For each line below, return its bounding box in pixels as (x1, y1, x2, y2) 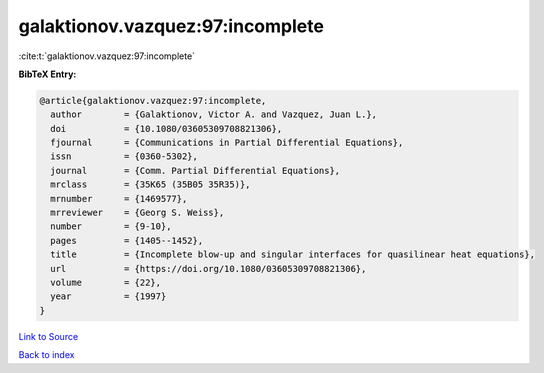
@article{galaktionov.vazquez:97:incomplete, (39, 95, 267, 106)
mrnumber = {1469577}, (50, 193, 188, 204)
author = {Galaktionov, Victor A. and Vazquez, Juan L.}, (50, 109, 378, 120)
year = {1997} (50, 291, 167, 302)
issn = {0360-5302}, (50, 151, 199, 162)
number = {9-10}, (50, 221, 172, 232)
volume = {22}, (50, 277, 162, 288)
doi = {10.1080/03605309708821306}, (50, 123, 283, 134)
